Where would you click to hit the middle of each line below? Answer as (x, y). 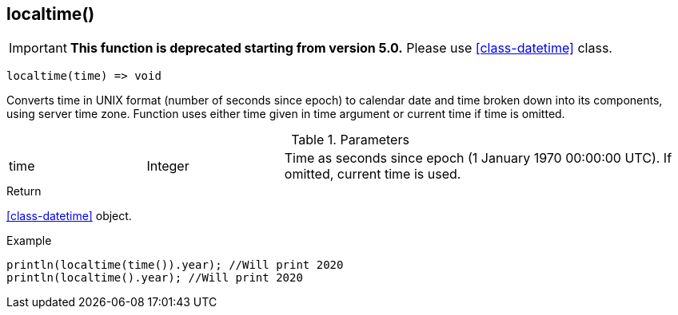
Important (38, 48)
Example (29, 241)
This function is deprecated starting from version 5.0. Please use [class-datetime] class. (341, 48)
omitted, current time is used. (373, 174)
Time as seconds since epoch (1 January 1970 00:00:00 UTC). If (478, 158)
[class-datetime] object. (69, 216)
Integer (168, 166)
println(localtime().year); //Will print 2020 (155, 278)
